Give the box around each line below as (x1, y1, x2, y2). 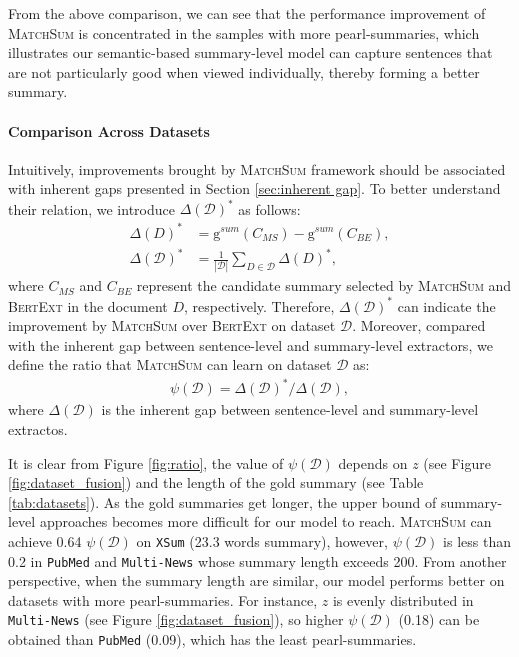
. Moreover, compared (352, 315, 486, 336)
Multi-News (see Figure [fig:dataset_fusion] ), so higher (8, 609, 344, 630)
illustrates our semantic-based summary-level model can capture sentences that (8, 42, 493, 63)
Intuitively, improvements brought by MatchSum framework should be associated (8, 158, 506, 179)
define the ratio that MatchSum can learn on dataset (8, 354, 332, 375)
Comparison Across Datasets (8, 120, 210, 141)
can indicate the (397, 295, 496, 316)
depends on (338, 452, 408, 473)
